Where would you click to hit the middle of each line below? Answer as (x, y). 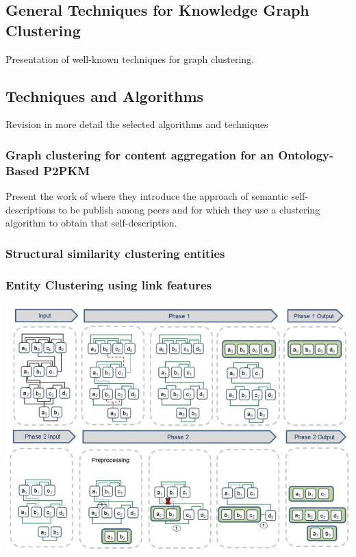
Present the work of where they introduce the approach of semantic (147, 196)
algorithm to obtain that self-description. (91, 223)
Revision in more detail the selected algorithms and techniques (137, 124)
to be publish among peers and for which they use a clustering (189, 209)
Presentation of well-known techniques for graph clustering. (130, 59)
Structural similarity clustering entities (115, 253)
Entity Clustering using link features (109, 284)
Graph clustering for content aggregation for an (140, 154)
